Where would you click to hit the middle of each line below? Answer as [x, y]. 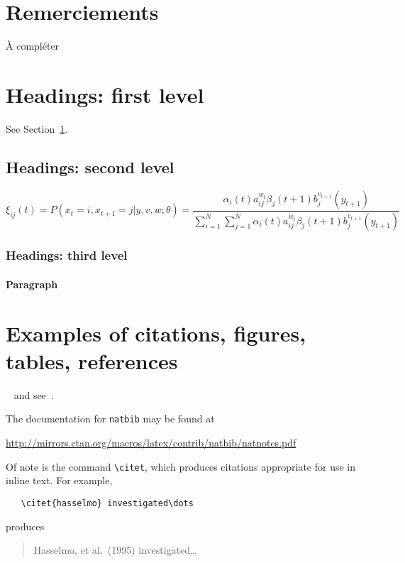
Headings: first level [105, 94]
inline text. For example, [59, 480]
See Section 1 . [37, 128]
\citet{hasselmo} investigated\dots [107, 503]
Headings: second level [90, 166]
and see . [34, 394]
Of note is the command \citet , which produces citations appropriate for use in [181, 466]
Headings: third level [67, 255]
